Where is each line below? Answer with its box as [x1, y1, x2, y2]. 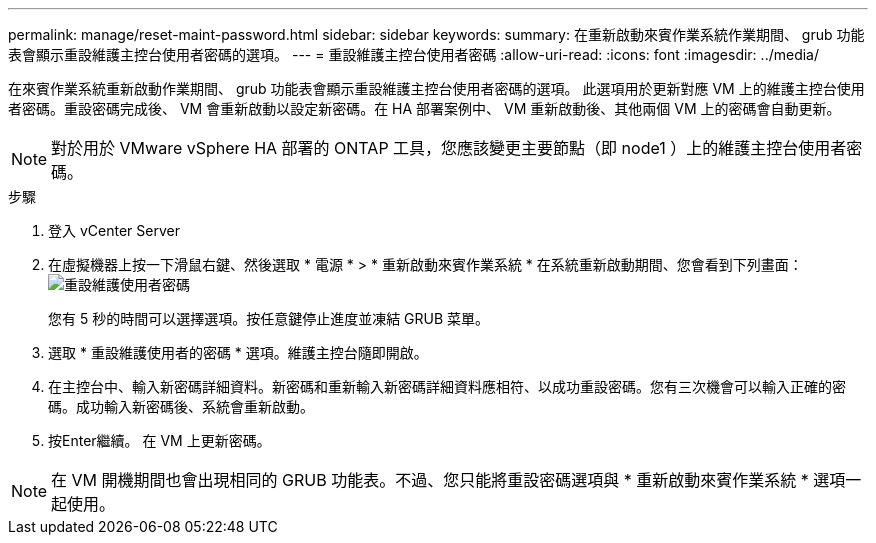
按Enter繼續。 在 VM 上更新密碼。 [48, 432, 271, 449]
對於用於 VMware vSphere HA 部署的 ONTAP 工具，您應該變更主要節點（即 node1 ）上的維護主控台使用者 [51, 138, 847, 158]
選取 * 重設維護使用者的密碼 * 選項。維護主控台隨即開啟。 [48, 344, 428, 361]
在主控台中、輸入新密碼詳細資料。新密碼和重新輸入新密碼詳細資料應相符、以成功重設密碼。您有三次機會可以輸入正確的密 [48, 378, 846, 395]
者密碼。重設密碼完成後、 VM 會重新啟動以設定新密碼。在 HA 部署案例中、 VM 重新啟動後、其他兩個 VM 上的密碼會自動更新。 [8, 100, 841, 117]
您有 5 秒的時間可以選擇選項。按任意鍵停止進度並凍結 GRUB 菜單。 [48, 310, 490, 327]
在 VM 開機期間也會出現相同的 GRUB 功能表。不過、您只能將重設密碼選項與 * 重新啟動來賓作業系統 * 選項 [51, 470, 846, 490]
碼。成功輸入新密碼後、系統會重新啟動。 [48, 398, 314, 415]
